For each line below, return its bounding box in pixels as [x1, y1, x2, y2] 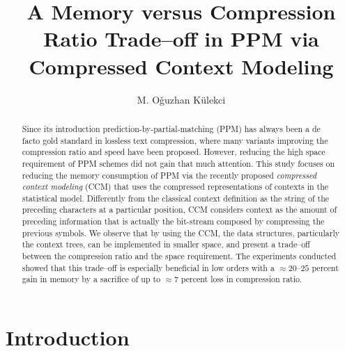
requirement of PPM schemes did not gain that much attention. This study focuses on [22, 157, 335, 169]
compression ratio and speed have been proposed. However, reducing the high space [22, 146, 325, 158]
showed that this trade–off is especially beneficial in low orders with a [22, 261, 275, 273]
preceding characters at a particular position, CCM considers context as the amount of [22, 204, 337, 215]
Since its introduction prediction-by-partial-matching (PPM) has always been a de [22, 122, 321, 134]
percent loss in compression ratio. [181, 273, 302, 285]
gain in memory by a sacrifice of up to [22, 273, 161, 285]
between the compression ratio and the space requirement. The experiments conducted [22, 250, 337, 262]
